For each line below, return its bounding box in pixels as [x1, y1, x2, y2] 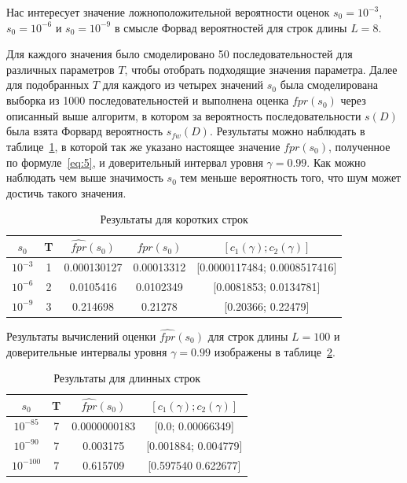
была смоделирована [280, 76, 378, 93]
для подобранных [6, 76, 90, 93]
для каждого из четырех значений [102, 76, 264, 93]
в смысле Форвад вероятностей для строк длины [114, 19, 347, 35]
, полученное [328, 138, 390, 154]
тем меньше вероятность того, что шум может [180, 169, 401, 186]
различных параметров [6, 61, 115, 77]
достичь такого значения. [6, 184, 126, 201]
